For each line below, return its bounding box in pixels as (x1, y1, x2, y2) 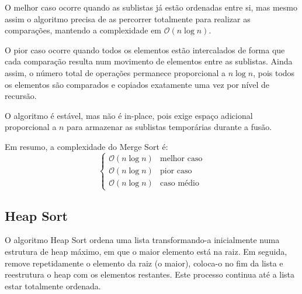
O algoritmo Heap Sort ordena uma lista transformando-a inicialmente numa (5, 234, 280, 246)
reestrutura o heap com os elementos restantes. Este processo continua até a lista (5, 268, 295, 281)
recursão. (5, 90, 37, 102)
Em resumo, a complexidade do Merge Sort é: (5, 140, 168, 152)
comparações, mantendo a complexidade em (5, 24, 162, 36)
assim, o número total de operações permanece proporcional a (5, 66, 226, 78)
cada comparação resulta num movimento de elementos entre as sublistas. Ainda (5, 55, 293, 67)
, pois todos (253, 66, 295, 78)
